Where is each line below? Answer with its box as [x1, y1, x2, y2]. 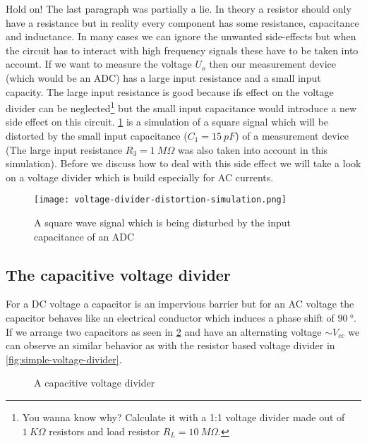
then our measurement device [209, 56, 336, 71]
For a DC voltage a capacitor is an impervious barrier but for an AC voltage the [6, 296, 354, 311]
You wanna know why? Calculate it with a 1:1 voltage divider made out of [22, 409, 345, 424]
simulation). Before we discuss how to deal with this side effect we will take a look [6, 156, 361, 171]
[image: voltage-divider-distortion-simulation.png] [34, 195, 287, 205]
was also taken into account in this [177, 142, 328, 157]
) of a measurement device [235, 128, 349, 142]
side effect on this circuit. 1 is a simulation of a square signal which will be [6, 114, 329, 129]
